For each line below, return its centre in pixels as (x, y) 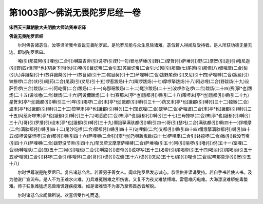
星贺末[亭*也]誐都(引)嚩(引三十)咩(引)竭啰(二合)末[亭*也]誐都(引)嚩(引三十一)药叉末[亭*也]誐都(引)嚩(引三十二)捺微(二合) (129, 102)
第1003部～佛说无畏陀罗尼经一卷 (75, 13)
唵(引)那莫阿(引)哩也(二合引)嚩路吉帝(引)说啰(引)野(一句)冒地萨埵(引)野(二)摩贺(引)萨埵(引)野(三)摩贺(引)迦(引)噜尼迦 (134, 61)
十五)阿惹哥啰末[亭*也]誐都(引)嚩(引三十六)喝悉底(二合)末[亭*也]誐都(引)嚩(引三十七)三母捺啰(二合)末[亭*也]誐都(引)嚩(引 (130, 116)
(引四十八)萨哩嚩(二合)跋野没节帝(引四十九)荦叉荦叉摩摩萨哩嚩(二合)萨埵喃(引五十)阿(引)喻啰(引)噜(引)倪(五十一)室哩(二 (128, 143)
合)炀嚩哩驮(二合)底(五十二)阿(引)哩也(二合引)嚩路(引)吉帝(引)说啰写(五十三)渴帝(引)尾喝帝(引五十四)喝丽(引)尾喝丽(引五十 (131, 150)
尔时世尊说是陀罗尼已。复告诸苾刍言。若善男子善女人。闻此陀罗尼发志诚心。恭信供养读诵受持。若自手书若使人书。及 (135, 172)
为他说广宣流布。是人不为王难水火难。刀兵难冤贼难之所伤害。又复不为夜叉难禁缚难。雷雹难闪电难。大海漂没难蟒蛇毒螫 (128, 179)
